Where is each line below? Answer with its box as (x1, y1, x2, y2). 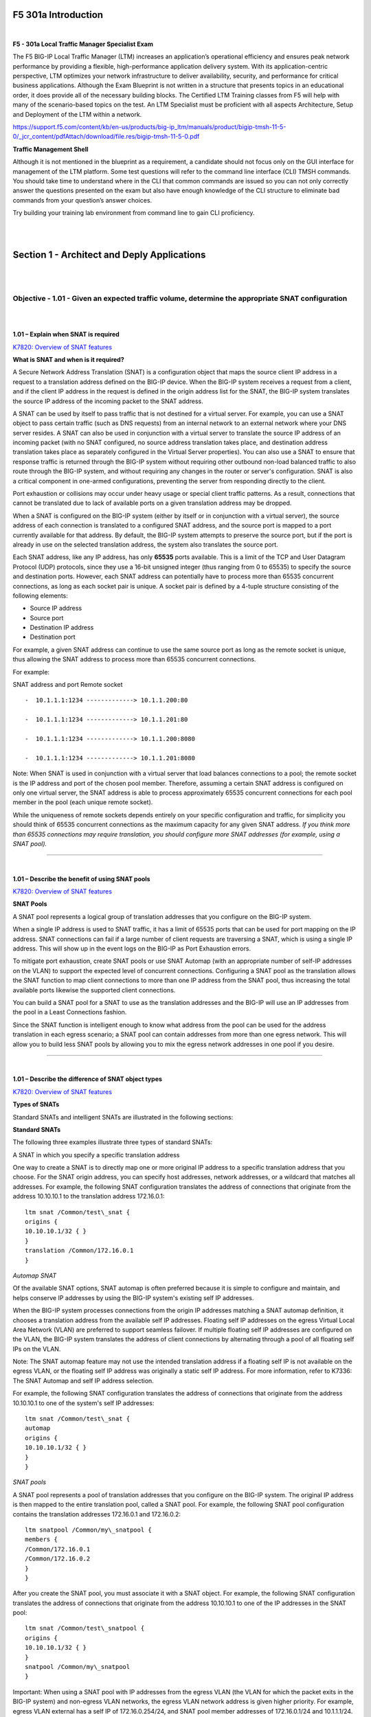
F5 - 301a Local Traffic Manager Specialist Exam (12, 40, 154, 48)
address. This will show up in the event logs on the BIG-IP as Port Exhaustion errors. (12, 944, 251, 953)
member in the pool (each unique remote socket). (12, 798, 153, 806)
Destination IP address (30, 624, 94, 632)
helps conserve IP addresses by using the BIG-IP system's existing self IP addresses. (12, 1293, 254, 1301)
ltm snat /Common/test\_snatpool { (25, 1624, 145, 1633)
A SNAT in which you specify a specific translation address (12, 1150, 180, 1159)
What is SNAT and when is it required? (12, 355, 125, 363)
